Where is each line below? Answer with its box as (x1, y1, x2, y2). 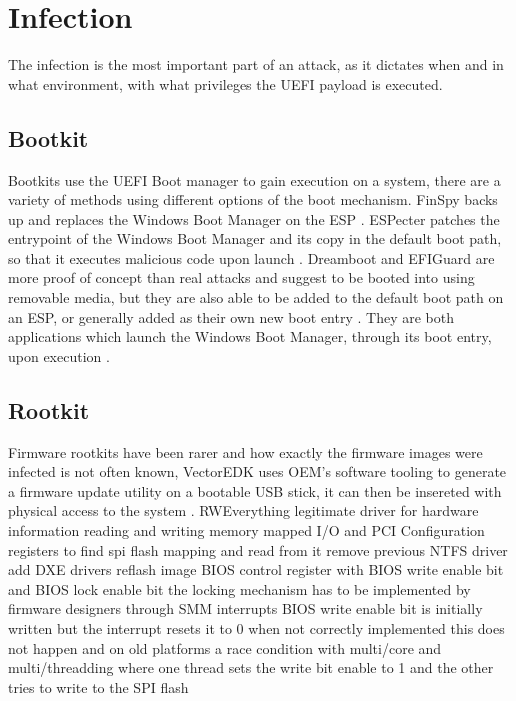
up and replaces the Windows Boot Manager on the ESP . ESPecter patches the (8, 208, 500, 229)
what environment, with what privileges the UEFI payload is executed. (8, 73, 443, 94)
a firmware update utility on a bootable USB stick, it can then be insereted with (8, 480, 502, 501)
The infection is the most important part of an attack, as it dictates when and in (8, 54, 504, 75)
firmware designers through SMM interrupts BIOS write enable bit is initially (8, 598, 483, 619)
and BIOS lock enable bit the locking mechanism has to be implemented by (8, 578, 471, 599)
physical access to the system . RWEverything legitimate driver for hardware (8, 500, 479, 521)
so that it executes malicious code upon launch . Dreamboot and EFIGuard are (8, 247, 495, 268)
